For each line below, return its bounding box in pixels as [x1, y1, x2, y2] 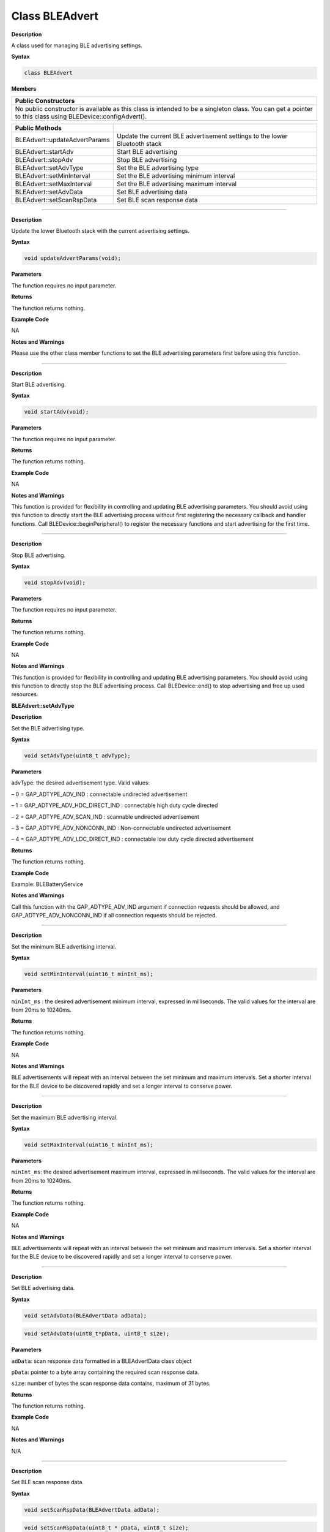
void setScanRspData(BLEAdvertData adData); [24, 1506, 160, 1513]
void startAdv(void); [24, 408, 89, 415]
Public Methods [15, 123, 62, 132]
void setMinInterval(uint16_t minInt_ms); [24, 971, 153, 977]
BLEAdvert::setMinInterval [15, 172, 90, 180]
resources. [11, 691, 38, 698]
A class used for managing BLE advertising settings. [11, 42, 143, 49]
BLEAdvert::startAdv [15, 147, 74, 156]
